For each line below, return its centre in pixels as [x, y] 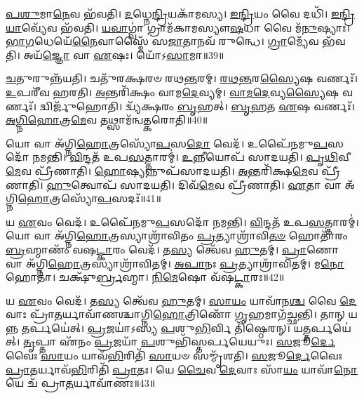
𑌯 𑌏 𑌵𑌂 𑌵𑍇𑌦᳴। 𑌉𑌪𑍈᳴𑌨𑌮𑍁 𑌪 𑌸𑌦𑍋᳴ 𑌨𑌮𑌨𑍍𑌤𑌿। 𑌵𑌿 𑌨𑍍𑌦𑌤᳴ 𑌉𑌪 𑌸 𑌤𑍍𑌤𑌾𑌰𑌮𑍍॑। [182, 221]
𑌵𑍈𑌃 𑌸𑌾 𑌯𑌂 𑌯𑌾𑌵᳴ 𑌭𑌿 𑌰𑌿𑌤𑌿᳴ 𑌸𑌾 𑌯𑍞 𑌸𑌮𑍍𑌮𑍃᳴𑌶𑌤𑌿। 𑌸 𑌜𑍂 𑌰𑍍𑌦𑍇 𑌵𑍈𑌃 [174, 356]
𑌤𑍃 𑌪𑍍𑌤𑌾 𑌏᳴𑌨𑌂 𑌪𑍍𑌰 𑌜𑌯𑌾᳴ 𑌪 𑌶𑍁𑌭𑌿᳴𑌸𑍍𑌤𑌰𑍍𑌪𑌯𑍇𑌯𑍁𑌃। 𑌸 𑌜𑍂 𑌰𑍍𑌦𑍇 [180, 341]
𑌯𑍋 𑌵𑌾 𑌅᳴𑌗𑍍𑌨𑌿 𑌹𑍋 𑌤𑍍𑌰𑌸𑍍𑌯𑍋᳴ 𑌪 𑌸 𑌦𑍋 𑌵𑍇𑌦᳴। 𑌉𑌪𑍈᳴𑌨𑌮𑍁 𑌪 [167, 143]
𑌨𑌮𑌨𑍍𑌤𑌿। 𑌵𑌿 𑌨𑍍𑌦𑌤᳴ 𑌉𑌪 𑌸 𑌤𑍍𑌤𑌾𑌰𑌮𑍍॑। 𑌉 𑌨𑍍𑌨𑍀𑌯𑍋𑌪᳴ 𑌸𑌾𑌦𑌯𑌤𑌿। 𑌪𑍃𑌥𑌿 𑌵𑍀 [192, 157]
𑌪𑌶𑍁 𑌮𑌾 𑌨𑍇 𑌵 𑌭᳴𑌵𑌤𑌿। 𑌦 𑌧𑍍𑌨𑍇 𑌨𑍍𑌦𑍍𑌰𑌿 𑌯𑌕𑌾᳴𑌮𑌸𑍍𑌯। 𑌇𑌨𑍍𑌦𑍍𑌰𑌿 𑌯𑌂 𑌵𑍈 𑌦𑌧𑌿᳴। [167, 13]
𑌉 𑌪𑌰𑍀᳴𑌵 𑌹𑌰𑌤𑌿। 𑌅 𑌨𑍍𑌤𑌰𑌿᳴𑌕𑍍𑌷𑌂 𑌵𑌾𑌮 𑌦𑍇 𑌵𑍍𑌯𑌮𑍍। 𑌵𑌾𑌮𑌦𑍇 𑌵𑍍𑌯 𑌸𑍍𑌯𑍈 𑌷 [173, 92]
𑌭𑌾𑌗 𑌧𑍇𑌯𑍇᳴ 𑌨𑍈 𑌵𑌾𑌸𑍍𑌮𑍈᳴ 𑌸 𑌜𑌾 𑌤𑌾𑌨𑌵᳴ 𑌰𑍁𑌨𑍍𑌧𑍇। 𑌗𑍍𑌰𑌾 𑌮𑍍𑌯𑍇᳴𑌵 [162, 41]
